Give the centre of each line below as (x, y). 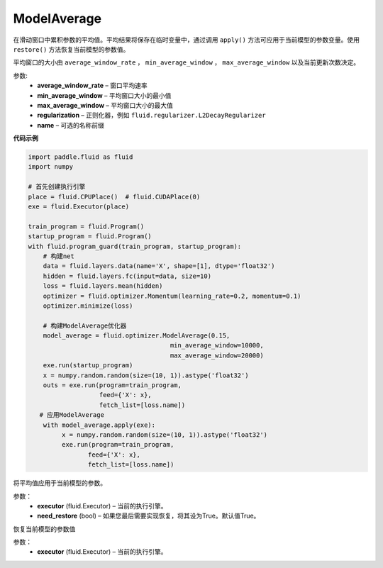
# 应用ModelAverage (72, 415)
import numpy (51, 167)
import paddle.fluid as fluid (81, 157)
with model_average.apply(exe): (99, 425)
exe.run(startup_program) (88, 366)
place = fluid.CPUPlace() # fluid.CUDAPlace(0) (114, 196)
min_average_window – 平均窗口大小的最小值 (104, 95)
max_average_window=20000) (217, 355)
